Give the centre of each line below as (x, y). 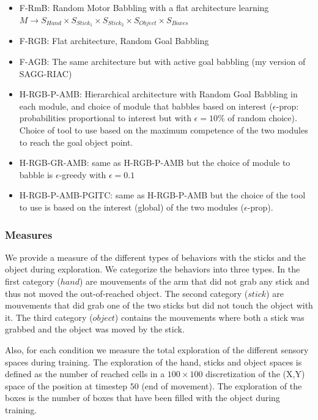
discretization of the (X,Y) (255, 374)
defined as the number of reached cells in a (85, 374)
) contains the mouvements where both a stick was (209, 317)
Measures (29, 234)
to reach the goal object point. (76, 142)
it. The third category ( (49, 317)
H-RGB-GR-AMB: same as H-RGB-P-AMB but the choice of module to (155, 163)
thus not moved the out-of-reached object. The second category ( (127, 293)
